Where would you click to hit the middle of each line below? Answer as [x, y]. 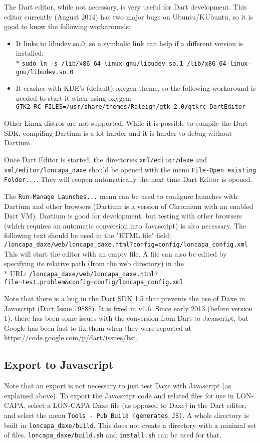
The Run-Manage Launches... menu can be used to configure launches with [121, 196]
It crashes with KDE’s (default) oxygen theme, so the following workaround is [136, 88]
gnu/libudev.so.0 [45, 72]
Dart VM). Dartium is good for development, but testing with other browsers [123, 216]
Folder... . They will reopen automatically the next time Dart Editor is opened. [128, 179]
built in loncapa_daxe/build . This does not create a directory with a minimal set [130, 425]
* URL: [16, 273]
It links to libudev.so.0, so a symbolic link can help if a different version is [129, 43]
